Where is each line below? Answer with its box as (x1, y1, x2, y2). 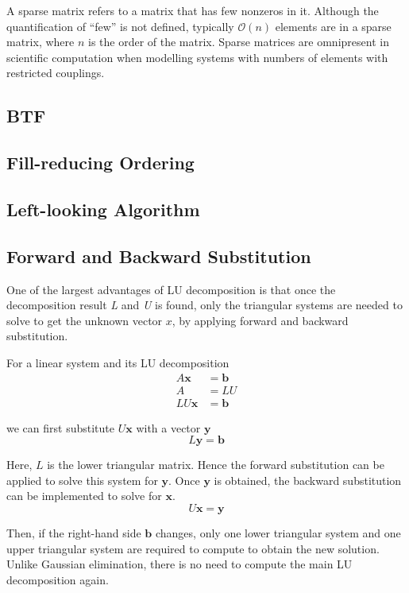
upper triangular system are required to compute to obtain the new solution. (6, 540, 380, 556)
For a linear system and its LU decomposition (6, 354, 230, 370)
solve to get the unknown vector (6, 312, 163, 328)
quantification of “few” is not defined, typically (6, 17, 234, 34)
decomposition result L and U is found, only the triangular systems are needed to (6, 296, 403, 313)
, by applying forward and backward (172, 312, 349, 328)
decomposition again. (6, 571, 109, 587)
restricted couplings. (6, 64, 105, 81)
